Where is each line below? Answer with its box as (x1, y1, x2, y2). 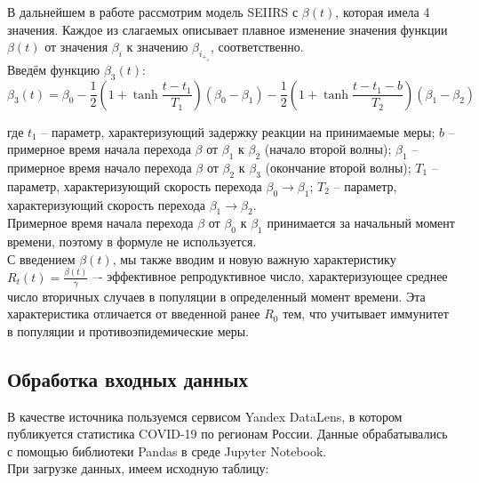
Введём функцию (7, 60, 100, 78)
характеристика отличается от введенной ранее (7, 304, 260, 323)
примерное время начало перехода (7, 157, 192, 176)
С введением (7, 249, 76, 268)
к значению (126, 37, 188, 56)
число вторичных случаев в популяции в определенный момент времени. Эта (7, 286, 426, 305)
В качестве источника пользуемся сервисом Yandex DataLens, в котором (7, 407, 403, 425)
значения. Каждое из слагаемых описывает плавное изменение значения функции (7, 20, 448, 38)
